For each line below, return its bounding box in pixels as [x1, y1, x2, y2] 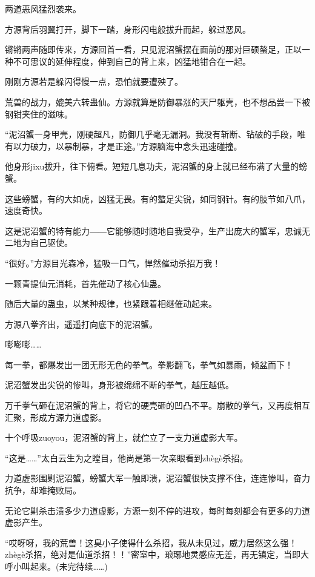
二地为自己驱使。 [5, 236, 73, 249]
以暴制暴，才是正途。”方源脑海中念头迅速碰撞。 [55, 139, 242, 152]
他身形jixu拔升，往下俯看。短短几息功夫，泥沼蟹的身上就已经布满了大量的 [5, 160, 299, 173]
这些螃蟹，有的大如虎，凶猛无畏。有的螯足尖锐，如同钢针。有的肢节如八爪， [5, 192, 310, 205]
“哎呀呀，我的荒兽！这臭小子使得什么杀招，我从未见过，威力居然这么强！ [5, 536, 297, 549]
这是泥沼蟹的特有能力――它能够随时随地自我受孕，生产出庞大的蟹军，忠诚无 [5, 224, 310, 237]
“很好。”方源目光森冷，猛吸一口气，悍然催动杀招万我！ [5, 256, 221, 269]
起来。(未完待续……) [30, 560, 108, 572]
